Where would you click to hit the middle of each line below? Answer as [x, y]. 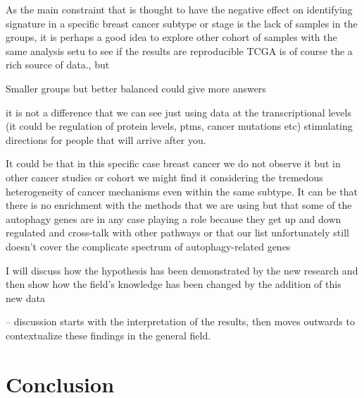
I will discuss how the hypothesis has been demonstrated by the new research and [182, 270]
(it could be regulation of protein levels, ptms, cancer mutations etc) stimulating [179, 126]
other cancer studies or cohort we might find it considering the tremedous [164, 177]
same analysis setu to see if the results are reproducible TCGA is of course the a [179, 50]
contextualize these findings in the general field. [108, 335]
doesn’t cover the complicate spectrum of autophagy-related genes [148, 246]
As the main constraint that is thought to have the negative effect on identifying [179, 9]
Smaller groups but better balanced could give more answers [136, 88]
